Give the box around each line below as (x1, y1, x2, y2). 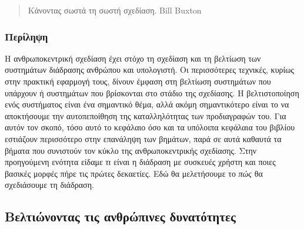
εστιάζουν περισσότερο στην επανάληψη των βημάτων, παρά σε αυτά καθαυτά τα (5, 132, 282, 144)
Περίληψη (5, 29, 48, 43)
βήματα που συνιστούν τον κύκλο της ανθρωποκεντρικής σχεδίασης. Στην (5, 144, 257, 156)
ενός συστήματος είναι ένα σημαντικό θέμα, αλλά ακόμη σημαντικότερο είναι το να (5, 98, 289, 110)
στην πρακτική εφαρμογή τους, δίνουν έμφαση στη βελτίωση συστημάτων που (5, 75, 271, 87)
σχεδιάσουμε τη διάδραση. (5, 179, 94, 191)
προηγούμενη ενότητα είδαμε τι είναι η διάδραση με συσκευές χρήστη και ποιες (5, 156, 276, 168)
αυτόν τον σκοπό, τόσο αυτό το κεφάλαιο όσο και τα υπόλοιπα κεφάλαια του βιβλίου (5, 121, 295, 133)
